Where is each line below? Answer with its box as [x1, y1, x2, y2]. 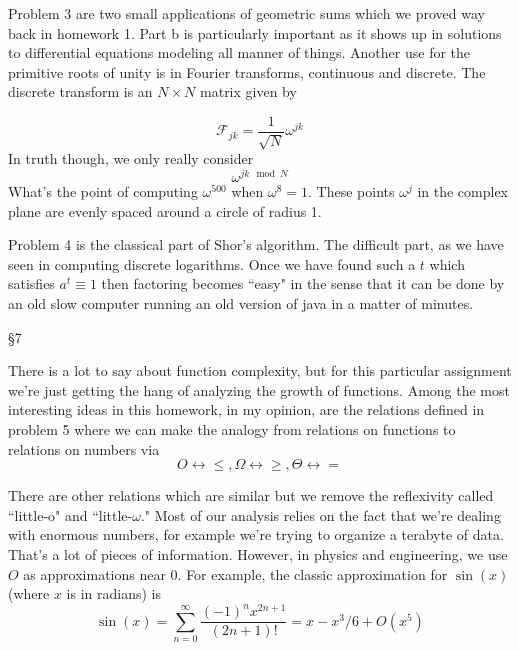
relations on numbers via [8, 438, 160, 459]
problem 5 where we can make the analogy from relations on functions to [8, 419, 456, 440]
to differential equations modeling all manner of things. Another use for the [8, 42, 471, 63]
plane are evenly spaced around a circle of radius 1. [8, 200, 322, 221]
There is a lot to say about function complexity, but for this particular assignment [8, 360, 512, 381]
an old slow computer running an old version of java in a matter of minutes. [8, 293, 474, 314]
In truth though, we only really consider [8, 148, 254, 169]
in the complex [417, 181, 508, 202]
